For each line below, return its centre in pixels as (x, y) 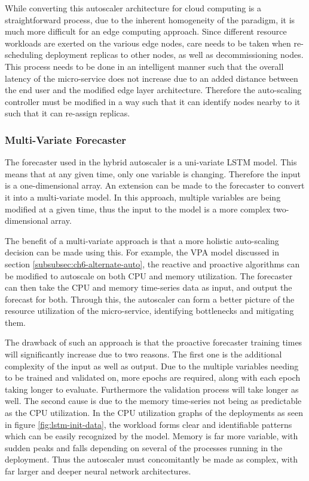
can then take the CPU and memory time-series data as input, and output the (149, 287)
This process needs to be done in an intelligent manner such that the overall (144, 66)
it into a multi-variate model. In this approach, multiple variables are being (143, 197)
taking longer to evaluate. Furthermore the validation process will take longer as (152, 389)
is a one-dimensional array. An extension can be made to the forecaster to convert (155, 185)
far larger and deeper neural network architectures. (98, 471)
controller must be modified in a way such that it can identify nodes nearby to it (153, 101)
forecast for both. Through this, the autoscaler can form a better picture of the (150, 299)
